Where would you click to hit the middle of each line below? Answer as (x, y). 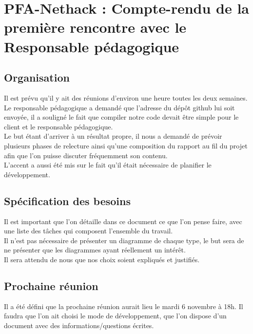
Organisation (37, 77)
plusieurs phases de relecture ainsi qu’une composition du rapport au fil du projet (126, 145)
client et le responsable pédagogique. (58, 126)
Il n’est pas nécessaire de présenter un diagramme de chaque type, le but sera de (124, 240)
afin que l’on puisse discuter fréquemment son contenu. (86, 155)
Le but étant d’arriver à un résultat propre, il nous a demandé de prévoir (113, 136)
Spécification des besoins (67, 200)
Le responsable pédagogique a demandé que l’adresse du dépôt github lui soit (119, 107)
